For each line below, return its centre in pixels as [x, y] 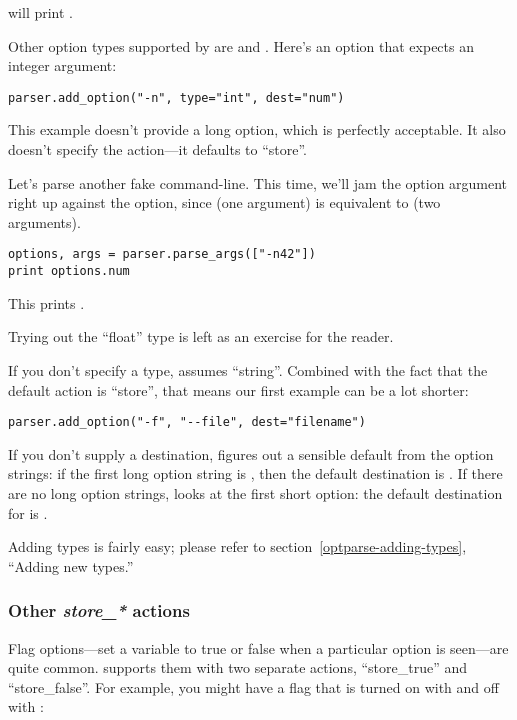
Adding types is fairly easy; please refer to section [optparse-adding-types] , [237, 546]
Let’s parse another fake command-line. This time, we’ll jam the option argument [258, 182]
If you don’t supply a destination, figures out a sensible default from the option [251, 453]
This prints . [46, 302]
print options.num [69, 271]
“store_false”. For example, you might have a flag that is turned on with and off [253, 686]
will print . [41, 12]
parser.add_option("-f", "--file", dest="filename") [187, 422]
